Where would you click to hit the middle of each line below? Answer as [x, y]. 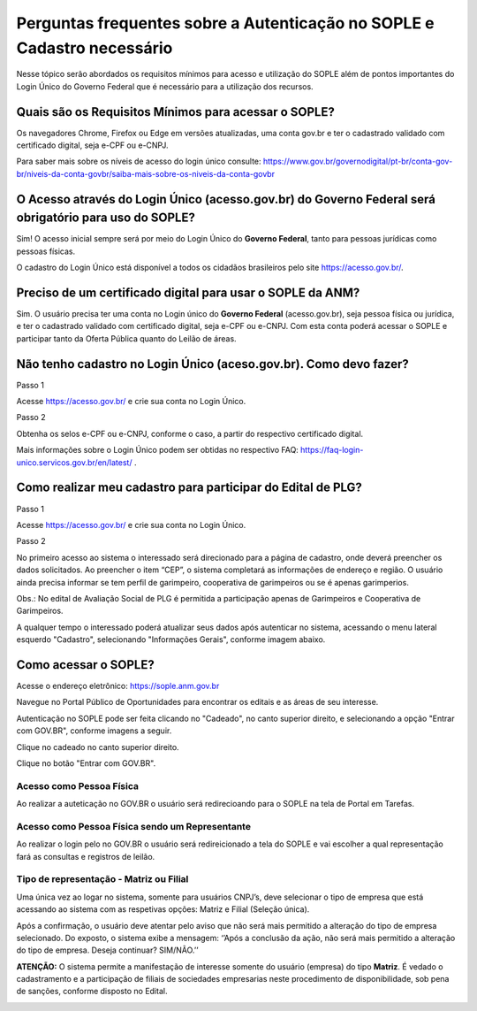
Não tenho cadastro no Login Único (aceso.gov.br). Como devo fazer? [213, 364]
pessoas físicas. [46, 251]
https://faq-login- [332, 450]
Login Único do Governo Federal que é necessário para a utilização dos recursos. [165, 86]
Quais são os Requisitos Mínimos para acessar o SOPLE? [175, 112]
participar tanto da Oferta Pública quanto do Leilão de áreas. [127, 338]
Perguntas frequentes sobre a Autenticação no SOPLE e [225, 23]
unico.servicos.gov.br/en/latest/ [74, 462]
